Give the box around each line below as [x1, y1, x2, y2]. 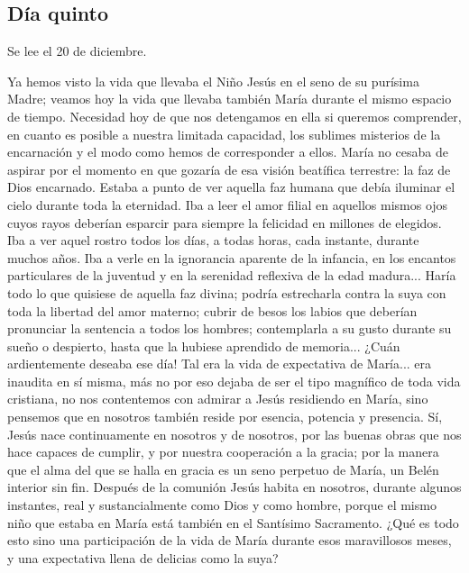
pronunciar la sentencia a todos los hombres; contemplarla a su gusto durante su [7, 319, 452, 338]
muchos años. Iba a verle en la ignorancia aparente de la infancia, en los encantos [7, 248, 456, 267]
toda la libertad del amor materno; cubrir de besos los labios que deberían [7, 301, 418, 320]
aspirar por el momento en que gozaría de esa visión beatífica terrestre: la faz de [7, 159, 451, 178]
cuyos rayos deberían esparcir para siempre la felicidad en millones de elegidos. [7, 213, 442, 232]
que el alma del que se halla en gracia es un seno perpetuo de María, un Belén [7, 459, 439, 478]
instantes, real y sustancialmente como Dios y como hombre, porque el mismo [7, 496, 437, 514]
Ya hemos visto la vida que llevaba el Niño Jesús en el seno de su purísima [7, 71, 419, 90]
